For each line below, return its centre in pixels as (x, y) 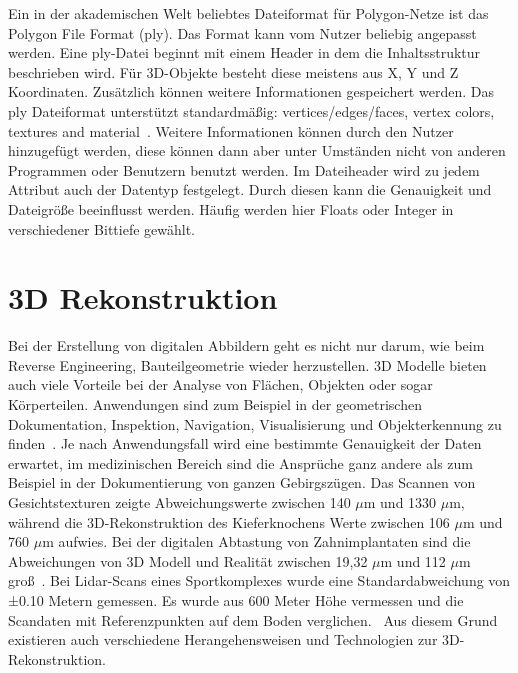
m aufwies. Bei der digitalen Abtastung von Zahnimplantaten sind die (256, 541)
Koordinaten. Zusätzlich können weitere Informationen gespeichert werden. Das (251, 91)
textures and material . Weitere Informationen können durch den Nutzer (231, 130)
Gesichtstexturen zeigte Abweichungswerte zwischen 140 (179, 502)
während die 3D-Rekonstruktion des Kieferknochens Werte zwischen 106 (229, 521)
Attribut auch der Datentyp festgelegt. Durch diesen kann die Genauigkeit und (250, 189)
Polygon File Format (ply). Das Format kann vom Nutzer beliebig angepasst (242, 32)
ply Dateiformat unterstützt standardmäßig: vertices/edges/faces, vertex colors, (251, 110)
